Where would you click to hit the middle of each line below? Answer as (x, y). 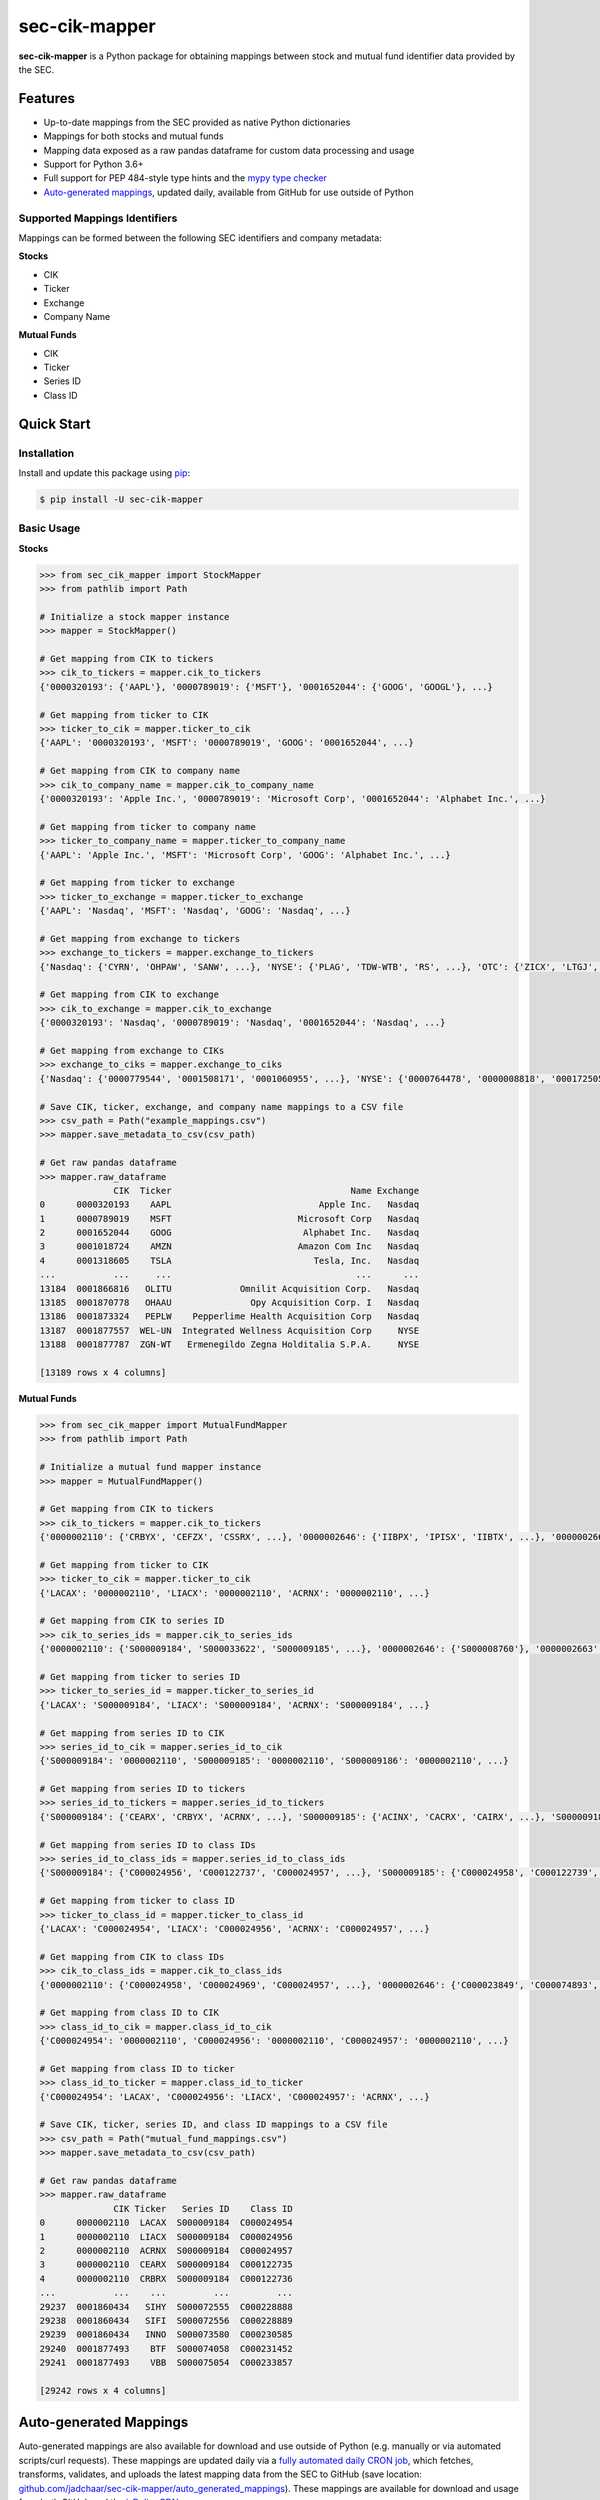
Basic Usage (49, 528)
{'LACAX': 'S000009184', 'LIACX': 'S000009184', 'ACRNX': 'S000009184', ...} (234, 1704)
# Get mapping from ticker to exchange (137, 883)
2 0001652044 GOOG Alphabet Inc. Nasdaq (229, 1233)
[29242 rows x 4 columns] (103, 2390)
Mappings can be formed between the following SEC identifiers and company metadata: (200, 237)
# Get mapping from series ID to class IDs (148, 1844)
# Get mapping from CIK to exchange (129, 994)
